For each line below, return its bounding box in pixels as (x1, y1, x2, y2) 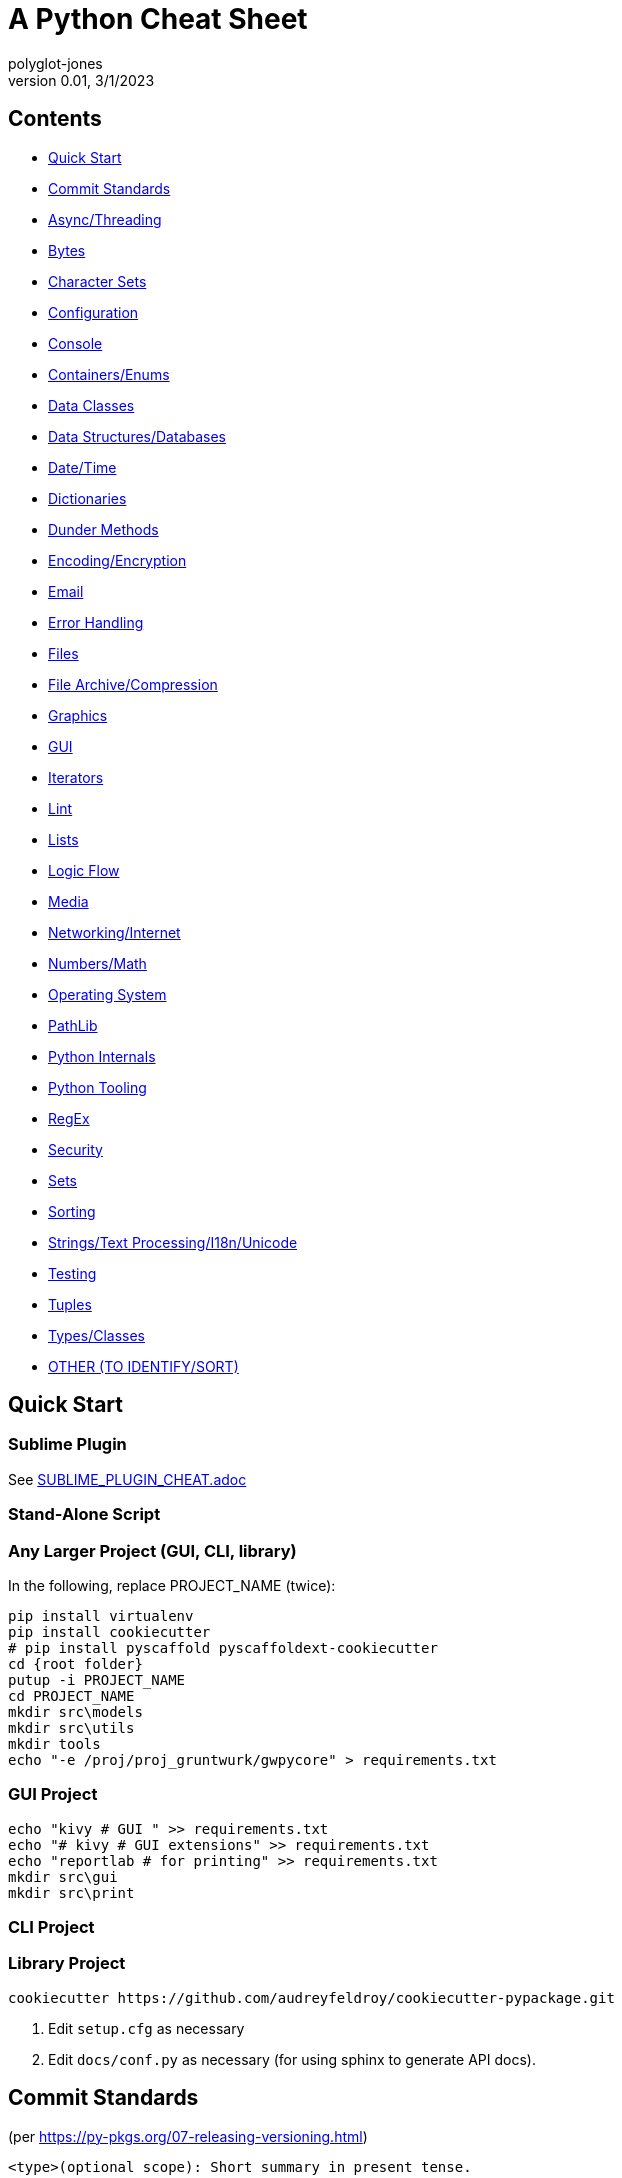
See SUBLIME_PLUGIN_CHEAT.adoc (8, 1470, 247, 1488)
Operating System (48, 985, 167, 1003)
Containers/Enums (48, 365, 170, 383)
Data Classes (48, 396, 135, 414)
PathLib (48, 1016, 98, 1034)
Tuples (48, 1295, 92, 1313)
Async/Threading (48, 210, 162, 228)
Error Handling (48, 613, 144, 631)
